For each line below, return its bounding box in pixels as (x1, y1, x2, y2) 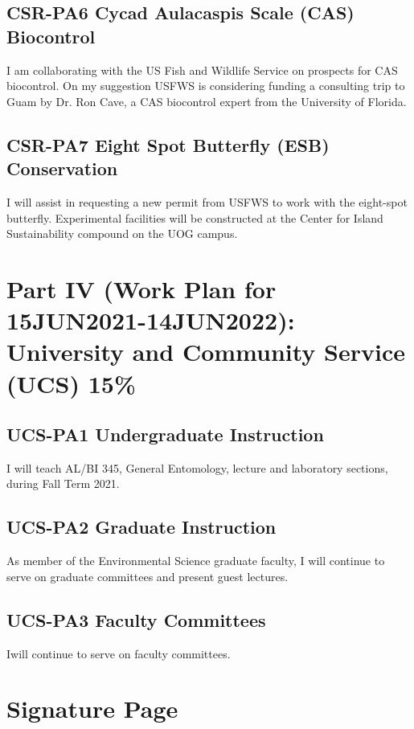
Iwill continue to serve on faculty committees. (6, 645, 231, 661)
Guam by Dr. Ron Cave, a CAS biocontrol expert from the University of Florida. (6, 92, 407, 109)
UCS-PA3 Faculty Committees (6, 607, 266, 632)
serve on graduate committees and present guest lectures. (6, 567, 289, 584)
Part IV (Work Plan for (6, 272, 277, 305)
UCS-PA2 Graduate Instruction (6, 514, 277, 539)
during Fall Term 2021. (6, 475, 120, 492)
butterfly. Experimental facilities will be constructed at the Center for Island (6, 209, 383, 226)
